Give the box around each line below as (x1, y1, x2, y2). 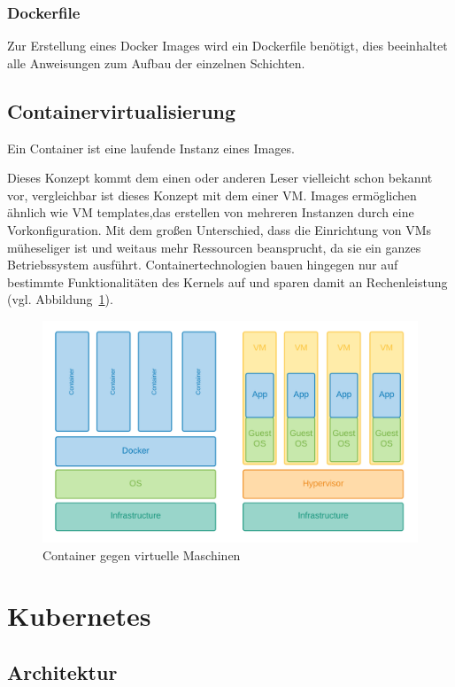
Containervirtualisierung (7, 97, 236, 124)
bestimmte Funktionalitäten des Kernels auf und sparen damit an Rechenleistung (7, 272, 448, 291)
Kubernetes (7, 597, 151, 634)
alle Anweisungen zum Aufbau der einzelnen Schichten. (7, 53, 305, 72)
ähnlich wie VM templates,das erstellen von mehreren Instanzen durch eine (7, 203, 414, 222)
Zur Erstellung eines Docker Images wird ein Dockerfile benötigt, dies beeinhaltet (7, 36, 448, 55)
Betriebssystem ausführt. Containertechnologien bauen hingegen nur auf (7, 255, 398, 274)
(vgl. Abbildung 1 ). (7, 290, 113, 308)
